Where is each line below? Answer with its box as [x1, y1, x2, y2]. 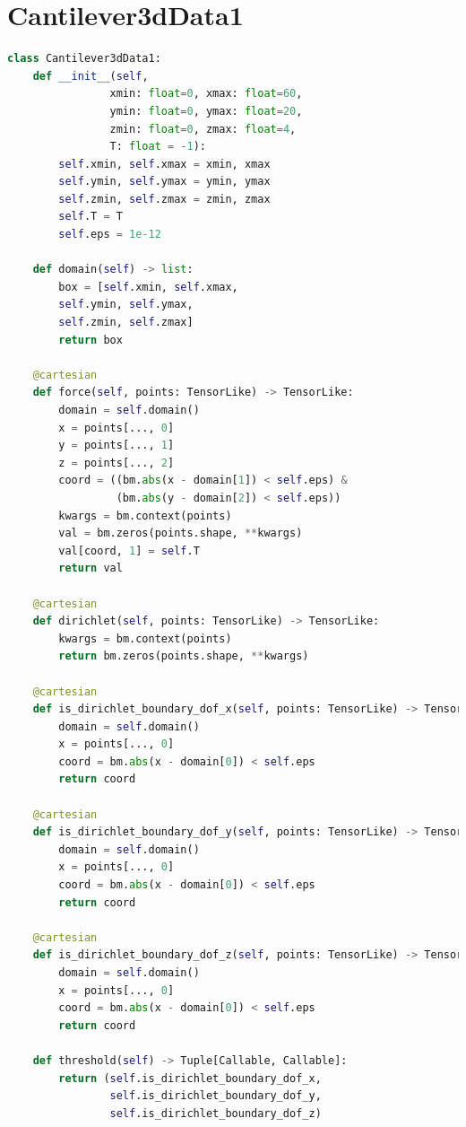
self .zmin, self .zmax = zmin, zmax [58, 192, 271, 205]
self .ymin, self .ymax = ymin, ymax [58, 175, 271, 188]
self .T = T [58, 210, 123, 223]
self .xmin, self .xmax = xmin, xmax [58, 157, 271, 170]
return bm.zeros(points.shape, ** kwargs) [58, 650, 309, 663]
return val [58, 562, 123, 575]
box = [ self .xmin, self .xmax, [58, 280, 238, 293]
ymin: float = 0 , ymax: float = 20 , [109, 104, 303, 118]
